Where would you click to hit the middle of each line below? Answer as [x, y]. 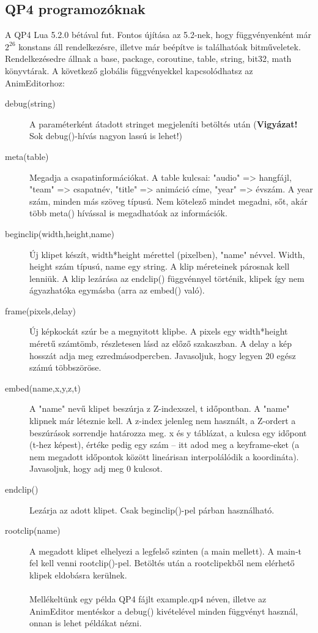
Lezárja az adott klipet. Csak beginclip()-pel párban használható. [152, 510]
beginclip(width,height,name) [60, 233]
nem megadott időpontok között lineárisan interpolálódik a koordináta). [164, 456]
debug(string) [30, 103]
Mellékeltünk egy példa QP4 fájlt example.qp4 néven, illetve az [148, 599]
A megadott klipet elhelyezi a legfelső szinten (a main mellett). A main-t [165, 551]
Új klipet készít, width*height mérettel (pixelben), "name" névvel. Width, [167, 254]
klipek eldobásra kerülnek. [78, 574]
